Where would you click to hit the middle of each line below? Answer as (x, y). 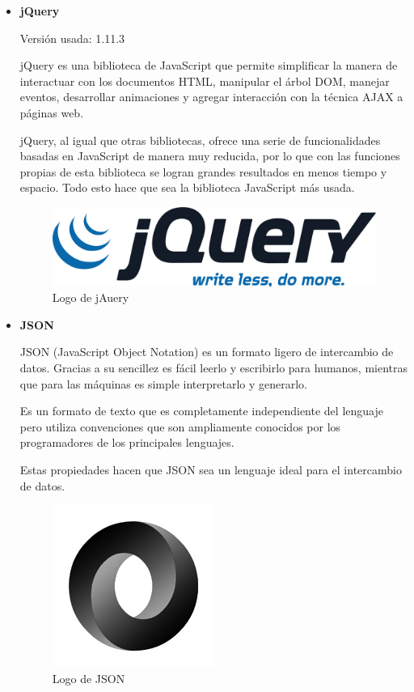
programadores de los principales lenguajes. (127, 442)
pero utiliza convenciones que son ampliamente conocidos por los (180, 426)
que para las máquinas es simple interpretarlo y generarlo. (164, 383)
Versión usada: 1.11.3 (72, 38)
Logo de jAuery (91, 297)
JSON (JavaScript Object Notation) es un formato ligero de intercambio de (207, 352)
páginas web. (52, 112)
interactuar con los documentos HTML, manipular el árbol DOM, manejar (205, 81)
